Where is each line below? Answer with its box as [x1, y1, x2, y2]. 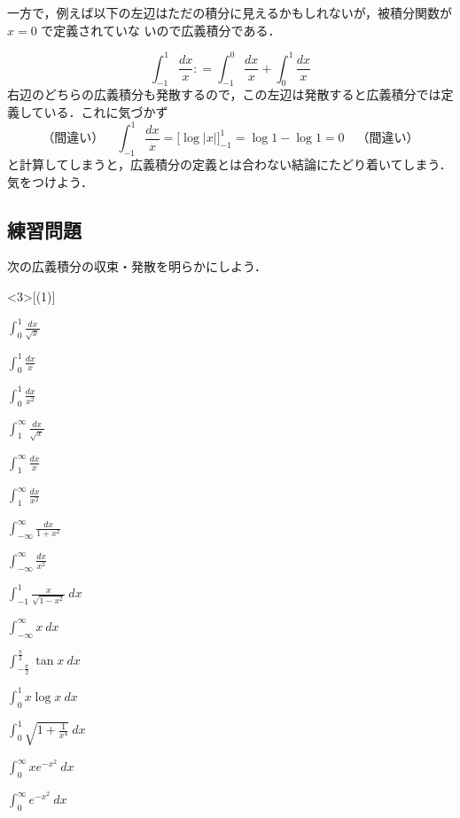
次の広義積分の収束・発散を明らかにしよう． [7, 257, 267, 276]
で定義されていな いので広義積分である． [41, 20, 281, 39]
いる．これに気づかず [43, 103, 168, 121]
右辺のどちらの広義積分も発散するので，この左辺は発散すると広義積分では [7, 85, 441, 104]
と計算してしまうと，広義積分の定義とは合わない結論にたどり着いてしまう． [7, 154, 452, 173]
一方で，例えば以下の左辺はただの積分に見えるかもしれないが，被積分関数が [7, 4, 452, 21]
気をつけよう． [7, 172, 93, 191]
